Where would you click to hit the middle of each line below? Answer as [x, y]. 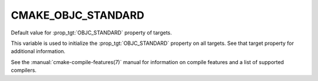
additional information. [38, 51]
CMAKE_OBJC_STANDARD [77, 15]
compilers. [24, 71]
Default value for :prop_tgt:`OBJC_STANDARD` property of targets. [91, 33]
